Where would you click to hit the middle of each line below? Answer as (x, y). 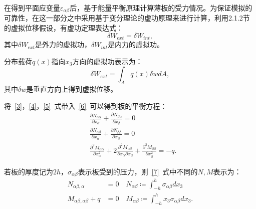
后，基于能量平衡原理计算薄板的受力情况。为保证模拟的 (161, 8)
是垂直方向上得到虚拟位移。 (72, 89)
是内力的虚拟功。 (136, 44)
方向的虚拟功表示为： (107, 61)
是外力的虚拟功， (63, 44)
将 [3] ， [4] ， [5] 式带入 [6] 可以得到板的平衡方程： (86, 106)
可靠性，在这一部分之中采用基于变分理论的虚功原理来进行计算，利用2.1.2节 (127, 18)
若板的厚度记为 (29, 171)
